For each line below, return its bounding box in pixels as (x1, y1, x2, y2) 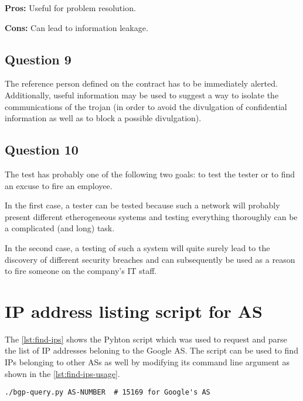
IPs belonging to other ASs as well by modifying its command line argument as (5, 356, 290, 368)
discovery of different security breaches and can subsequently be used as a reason (5, 253, 295, 265)
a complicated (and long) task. (5, 222, 115, 234)
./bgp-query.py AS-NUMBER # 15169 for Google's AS (5, 388, 210, 397)
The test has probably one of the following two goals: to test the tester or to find (5, 167, 295, 180)
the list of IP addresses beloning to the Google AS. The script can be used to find (5, 344, 298, 357)
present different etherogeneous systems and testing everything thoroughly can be (5, 210, 298, 222)
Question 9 (5, 50, 72, 68)
